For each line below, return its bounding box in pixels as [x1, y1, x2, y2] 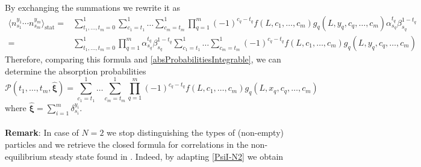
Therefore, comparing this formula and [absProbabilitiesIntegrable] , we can [5, 53, 281, 65]
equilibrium [5, 150, 47, 162]
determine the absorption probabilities [5, 64, 146, 77]
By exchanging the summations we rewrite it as [5, 1, 180, 13]
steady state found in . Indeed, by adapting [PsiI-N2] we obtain [49, 150, 284, 162]
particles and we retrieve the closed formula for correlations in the [5, 138, 249, 150]
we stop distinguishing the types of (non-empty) [107, 126, 284, 139]
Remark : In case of [5, 126, 79, 139]
